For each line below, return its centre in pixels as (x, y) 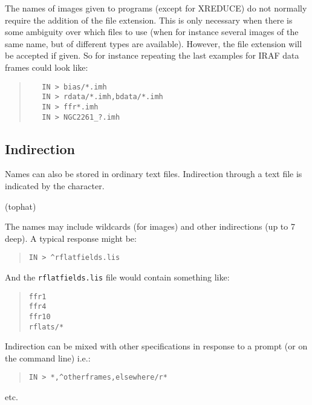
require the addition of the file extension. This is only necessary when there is (149, 20)
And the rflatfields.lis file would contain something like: (117, 277)
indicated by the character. (55, 185)
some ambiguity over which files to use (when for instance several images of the (152, 32)
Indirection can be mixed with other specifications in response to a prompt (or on (156, 346)
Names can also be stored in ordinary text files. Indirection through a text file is (154, 174)
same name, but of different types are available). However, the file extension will (154, 43)
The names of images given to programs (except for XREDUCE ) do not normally (156, 8)
